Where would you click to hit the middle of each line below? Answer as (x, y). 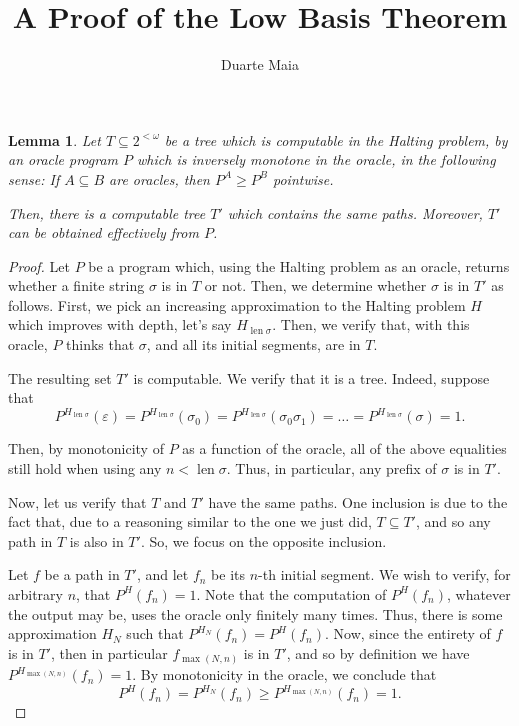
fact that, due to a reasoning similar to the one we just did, (190, 521)
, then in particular (109, 652)
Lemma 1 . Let (54, 139)
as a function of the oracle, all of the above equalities (344, 448)
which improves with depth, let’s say (120, 324)
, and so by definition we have (378, 652)
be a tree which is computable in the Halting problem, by (336, 139)
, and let (162, 574)
